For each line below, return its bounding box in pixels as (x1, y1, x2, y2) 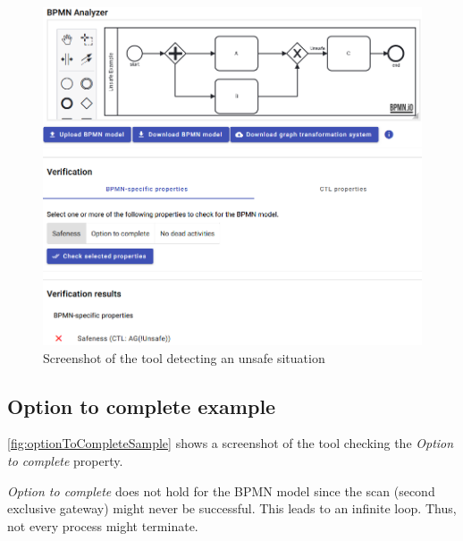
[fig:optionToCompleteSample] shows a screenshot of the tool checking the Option (7, 434, 454, 452)
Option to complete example (7, 392, 276, 419)
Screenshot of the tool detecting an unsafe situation (43, 348, 325, 367)
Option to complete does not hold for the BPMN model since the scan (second (7, 481, 435, 500)
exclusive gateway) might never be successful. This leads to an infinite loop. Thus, (7, 499, 457, 518)
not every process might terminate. (7, 516, 198, 535)
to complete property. (7, 451, 123, 469)
